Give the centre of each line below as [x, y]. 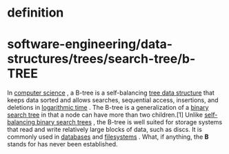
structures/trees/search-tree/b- [101, 59]
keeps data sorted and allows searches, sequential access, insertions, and [113, 100]
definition [36, 13]
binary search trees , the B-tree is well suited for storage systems [130, 122]
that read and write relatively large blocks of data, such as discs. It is [104, 130]
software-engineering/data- [90, 45]
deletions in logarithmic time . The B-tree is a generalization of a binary [108, 108]
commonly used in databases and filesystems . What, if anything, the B [108, 137]
